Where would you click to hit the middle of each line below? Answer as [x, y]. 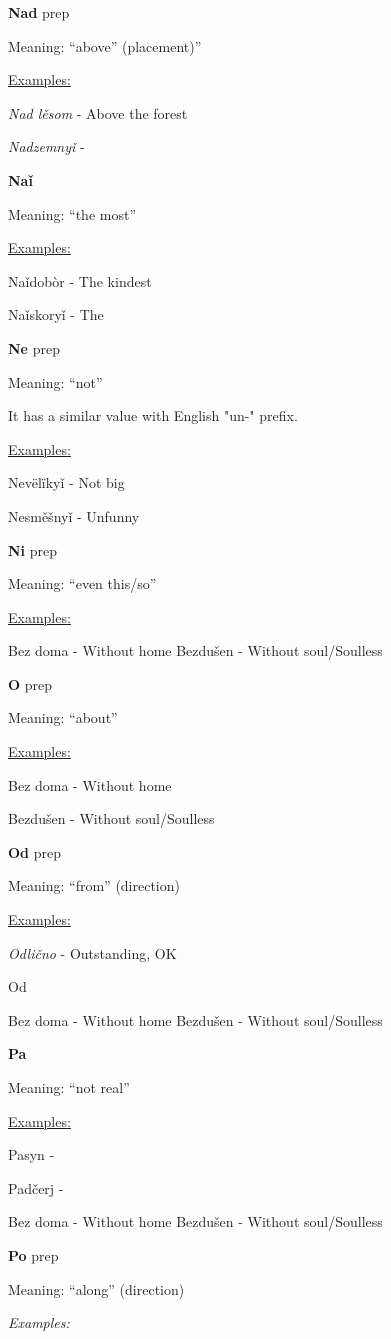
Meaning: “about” [63, 717]
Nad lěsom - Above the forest [98, 112]
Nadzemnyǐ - [46, 146]
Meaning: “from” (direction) [94, 885]
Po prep [33, 1254]
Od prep [34, 851]
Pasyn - [31, 1154]
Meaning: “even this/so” [82, 583]
